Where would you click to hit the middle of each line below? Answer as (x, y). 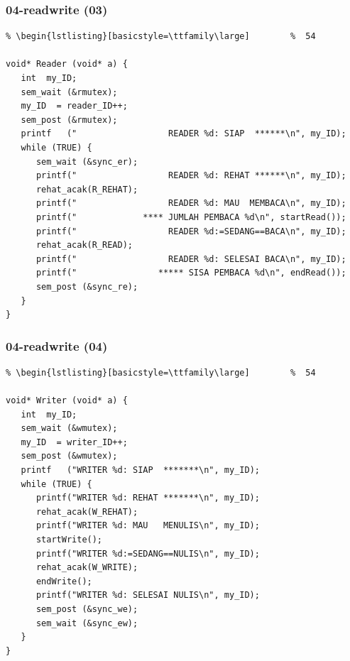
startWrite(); (69, 540)
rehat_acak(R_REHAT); (87, 189)
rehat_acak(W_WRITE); (87, 568)
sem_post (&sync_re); (87, 286)
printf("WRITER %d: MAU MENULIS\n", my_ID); (148, 526)
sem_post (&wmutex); (69, 456)
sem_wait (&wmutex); (69, 428)
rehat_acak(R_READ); (84, 245)
